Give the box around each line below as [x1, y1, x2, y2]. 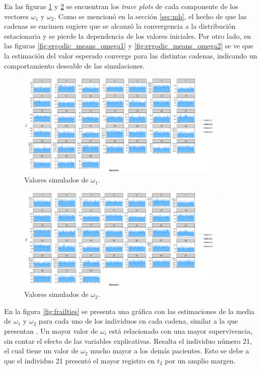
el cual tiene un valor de [4, 345, 79, 356]
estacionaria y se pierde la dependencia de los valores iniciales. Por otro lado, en [4, 30, 251, 41]
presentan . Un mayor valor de [4, 325, 98, 336]
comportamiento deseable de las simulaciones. [4, 60, 145, 71]
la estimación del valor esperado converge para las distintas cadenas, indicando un [4, 50, 257, 60]
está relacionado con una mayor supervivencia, [109, 325, 252, 336]
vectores [4, 11, 29, 21]
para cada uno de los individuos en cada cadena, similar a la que [38, 316, 238, 326]
